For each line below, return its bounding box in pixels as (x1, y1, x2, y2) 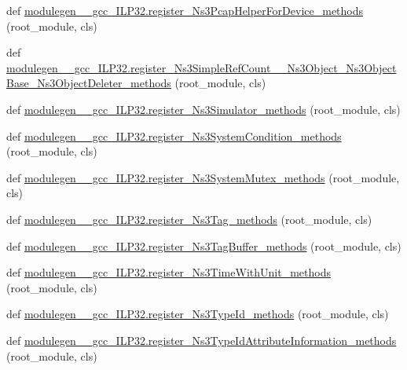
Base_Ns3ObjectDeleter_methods (6, 75, 171, 91)
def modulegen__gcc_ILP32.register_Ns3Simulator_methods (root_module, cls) (6, 101, 401, 117)
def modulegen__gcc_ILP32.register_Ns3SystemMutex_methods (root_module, (6, 169, 400, 185)
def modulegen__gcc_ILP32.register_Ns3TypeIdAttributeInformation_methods (6, 332, 397, 348)
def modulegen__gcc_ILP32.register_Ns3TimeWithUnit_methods (6, 264, 331, 280)
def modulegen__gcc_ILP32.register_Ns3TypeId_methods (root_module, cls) (6, 306, 389, 322)
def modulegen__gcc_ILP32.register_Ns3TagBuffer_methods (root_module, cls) (6, 237, 401, 254)
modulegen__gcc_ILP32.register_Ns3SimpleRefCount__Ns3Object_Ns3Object (6, 59, 397, 75)
